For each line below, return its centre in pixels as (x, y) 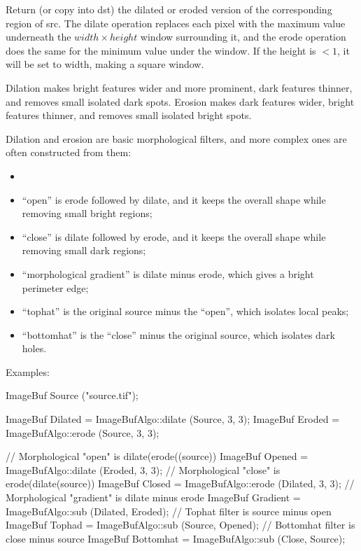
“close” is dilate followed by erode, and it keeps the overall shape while (174, 236)
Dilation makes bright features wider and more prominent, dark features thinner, (179, 87)
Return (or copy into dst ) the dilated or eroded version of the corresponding (169, 9)
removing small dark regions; (84, 250)
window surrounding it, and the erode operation (243, 37)
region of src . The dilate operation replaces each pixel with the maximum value (176, 23)
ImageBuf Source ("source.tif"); (72, 395)
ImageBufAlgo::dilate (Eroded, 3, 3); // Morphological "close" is (143, 469)
